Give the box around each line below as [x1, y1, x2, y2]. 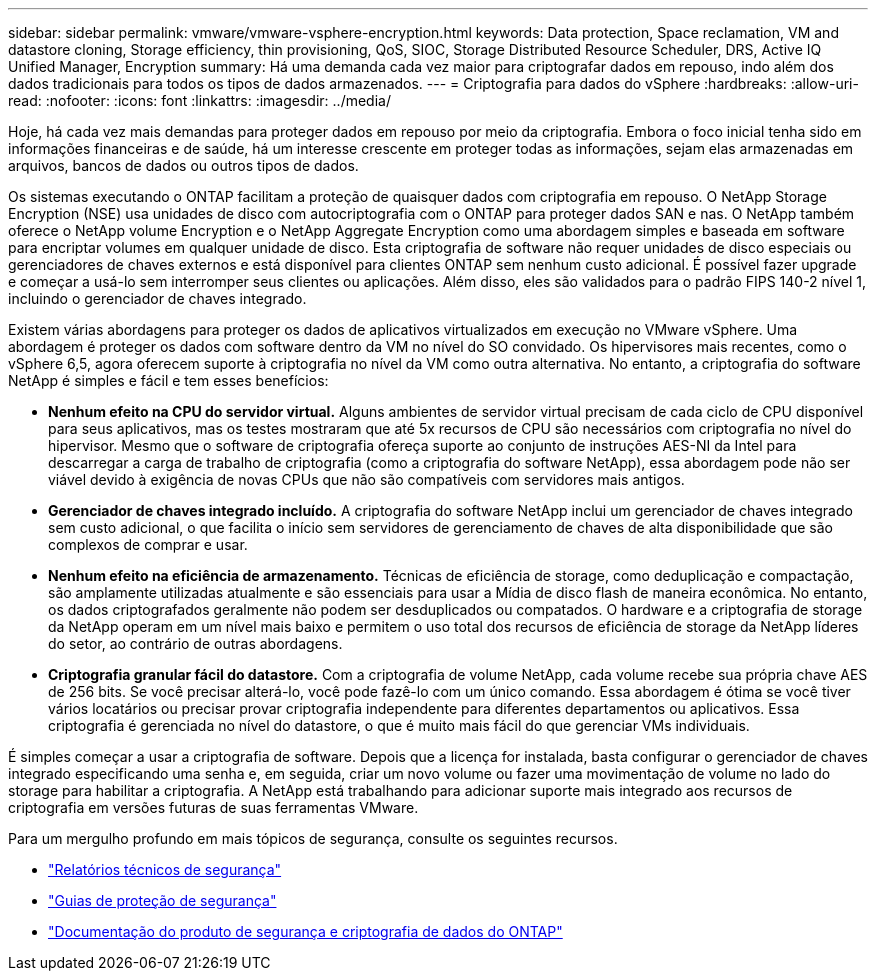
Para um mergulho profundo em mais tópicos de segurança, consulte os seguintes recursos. [8, 830, 618, 847]
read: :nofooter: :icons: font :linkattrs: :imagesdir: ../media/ [8, 92, 391, 109]
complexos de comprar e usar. [48, 536, 248, 553]
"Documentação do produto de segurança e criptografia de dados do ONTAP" [48, 923, 563, 940]
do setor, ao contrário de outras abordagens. [48, 635, 343, 652]
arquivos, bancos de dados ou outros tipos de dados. [8, 157, 359, 174]
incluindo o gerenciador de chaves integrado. [8, 290, 307, 307]
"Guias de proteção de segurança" [48, 892, 277, 909]
